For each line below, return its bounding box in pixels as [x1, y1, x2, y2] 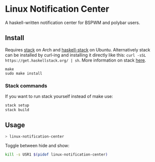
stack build [5, 107, 29, 112]
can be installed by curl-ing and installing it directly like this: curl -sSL [5, 52, 146, 58]
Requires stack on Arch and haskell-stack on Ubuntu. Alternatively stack [5, 46, 151, 52]
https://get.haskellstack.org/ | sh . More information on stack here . [5, 57, 146, 63]
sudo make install [5, 71, 42, 76]
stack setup [5, 103, 29, 108]
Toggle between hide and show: [5, 143, 70, 149]
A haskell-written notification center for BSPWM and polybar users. [5, 20, 140, 25]
